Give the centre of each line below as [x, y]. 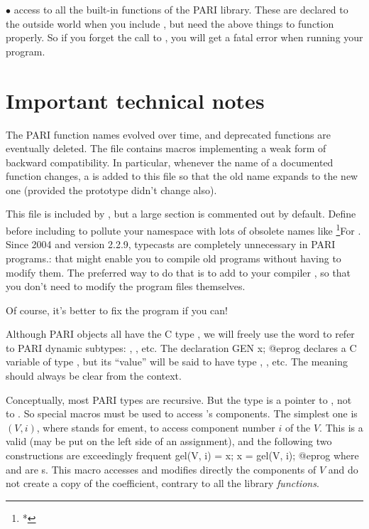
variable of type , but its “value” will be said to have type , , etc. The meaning [177, 362]
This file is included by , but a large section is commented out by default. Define [181, 214]
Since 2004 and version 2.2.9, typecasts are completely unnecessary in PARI [171, 244]
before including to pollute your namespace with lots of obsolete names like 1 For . [183, 229]
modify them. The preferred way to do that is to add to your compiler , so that [178, 272]
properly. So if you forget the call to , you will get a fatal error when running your [184, 37]
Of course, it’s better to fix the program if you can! [117, 310]
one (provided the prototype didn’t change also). [111, 189]
